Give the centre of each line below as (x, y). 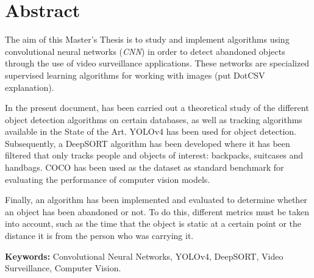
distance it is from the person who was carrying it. (99, 236)
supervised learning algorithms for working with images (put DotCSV (135, 75)
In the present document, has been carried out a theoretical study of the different (157, 108)
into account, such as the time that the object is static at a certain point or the (153, 223)
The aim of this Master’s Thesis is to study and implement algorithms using (147, 39)
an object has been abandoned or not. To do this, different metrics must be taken (157, 211)
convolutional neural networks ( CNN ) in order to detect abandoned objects (145, 51)
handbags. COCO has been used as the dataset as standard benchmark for (145, 167)
